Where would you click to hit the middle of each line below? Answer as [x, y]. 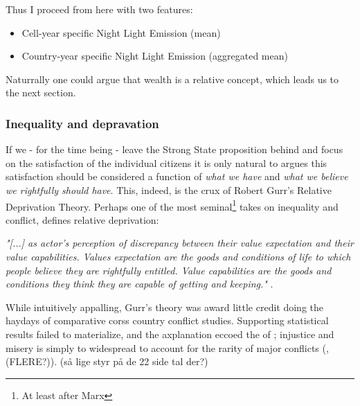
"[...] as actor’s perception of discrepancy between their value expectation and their [180, 243]
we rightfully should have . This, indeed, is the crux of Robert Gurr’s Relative [169, 189]
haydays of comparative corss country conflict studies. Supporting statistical [167, 320]
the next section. [41, 92]
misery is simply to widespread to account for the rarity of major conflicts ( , [167, 347]
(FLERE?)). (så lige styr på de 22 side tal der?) [107, 361]
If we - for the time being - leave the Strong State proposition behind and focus [174, 149]
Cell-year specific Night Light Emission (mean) [121, 32]
